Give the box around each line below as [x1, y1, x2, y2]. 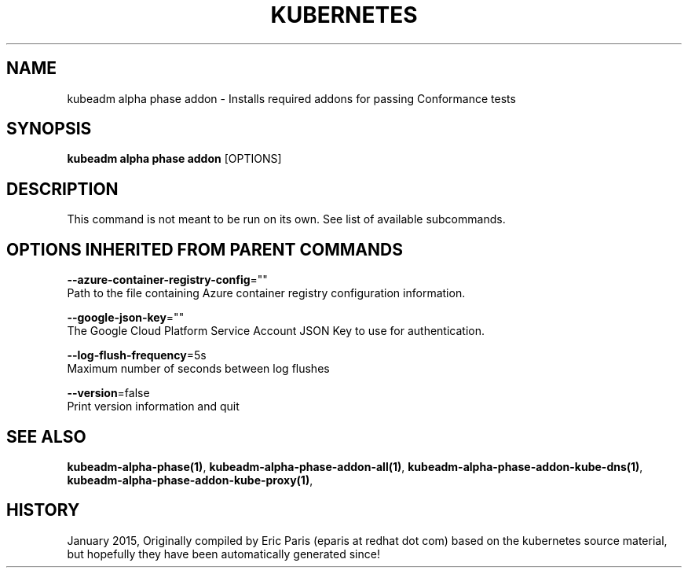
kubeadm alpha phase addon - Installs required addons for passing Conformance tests [67, 91, 516, 105]
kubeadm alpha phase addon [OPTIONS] [67, 152, 282, 166]
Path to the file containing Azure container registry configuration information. [67, 286, 466, 300]
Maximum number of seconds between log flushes [67, 362, 330, 376]
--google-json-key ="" [67, 311, 185, 325]
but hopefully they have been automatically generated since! [67, 546, 380, 561]
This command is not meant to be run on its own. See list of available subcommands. [67, 212, 506, 226]
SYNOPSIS [6, 119, 92, 139]
